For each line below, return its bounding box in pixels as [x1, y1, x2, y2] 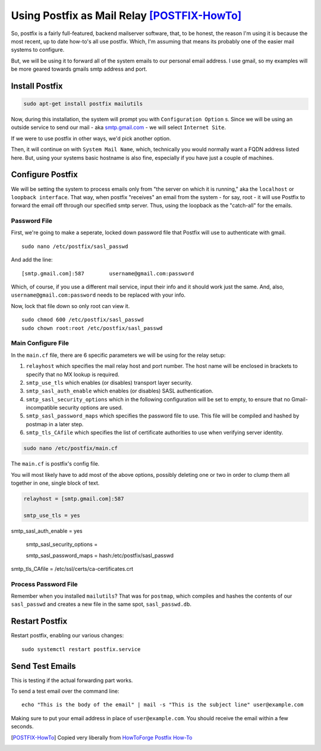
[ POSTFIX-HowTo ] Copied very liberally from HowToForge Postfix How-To [11, 734, 193, 741]
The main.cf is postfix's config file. [11, 460, 100, 467]
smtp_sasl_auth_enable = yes [11, 527, 83, 535]
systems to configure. [11, 46, 65, 54]
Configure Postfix [11, 169, 78, 180]
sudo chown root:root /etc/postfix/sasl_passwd [21, 325, 163, 331]
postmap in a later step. [26, 420, 84, 428]
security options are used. [58, 404, 123, 411]
